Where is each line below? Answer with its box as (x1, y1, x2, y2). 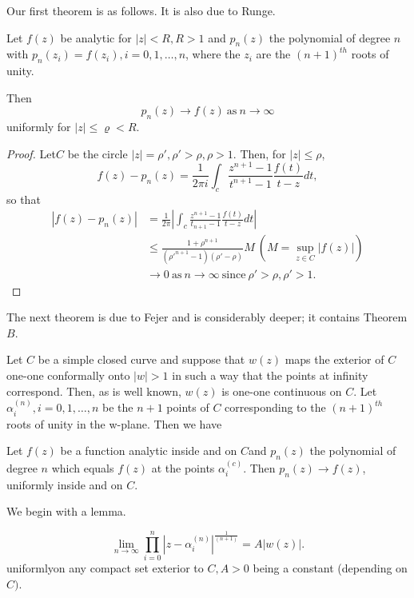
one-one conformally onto (6, 367, 130, 384)
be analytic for (60, 29, 132, 46)
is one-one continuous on (221, 382, 342, 399)
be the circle (67, 145, 128, 161)
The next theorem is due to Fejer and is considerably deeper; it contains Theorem (6, 309, 408, 325)
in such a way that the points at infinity (172, 367, 368, 384)
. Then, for (233, 145, 286, 161)
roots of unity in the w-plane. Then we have (6, 415, 222, 432)
